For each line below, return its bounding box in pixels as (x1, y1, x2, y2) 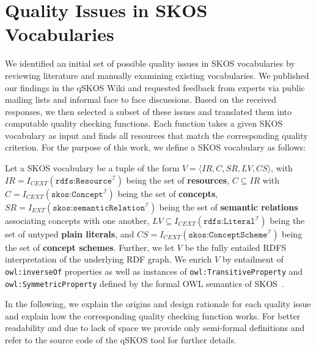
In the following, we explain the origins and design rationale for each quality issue (5, 297, 311, 310)
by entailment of (222, 253, 284, 266)
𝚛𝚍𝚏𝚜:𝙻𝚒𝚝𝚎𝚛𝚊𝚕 (203, 217, 255, 226)
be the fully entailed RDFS (185, 240, 287, 253)
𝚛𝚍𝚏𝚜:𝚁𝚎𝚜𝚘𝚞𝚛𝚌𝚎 (55, 176, 112, 185)
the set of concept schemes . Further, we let (5, 240, 175, 253)
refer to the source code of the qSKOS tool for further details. (5, 333, 237, 346)
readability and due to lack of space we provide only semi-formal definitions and (5, 321, 305, 334)
